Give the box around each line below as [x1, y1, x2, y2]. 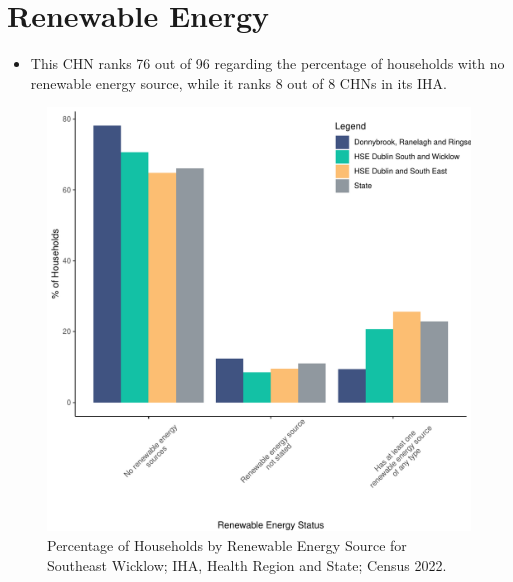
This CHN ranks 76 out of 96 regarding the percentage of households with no [30, 53, 505, 74]
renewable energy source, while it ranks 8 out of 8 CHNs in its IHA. [30, 72, 447, 93]
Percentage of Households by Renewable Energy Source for [47, 534, 407, 555]
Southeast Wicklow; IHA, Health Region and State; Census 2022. [47, 554, 447, 575]
